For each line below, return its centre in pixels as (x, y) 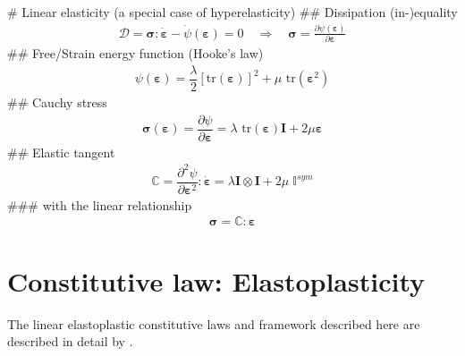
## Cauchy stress (57, 102)
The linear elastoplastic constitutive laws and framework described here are (214, 323)
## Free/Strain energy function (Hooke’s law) (135, 53)
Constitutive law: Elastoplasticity (216, 280)
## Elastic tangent (61, 152)
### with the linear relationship (100, 204)
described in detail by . (70, 341)
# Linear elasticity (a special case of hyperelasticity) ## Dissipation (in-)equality (232, 12)
